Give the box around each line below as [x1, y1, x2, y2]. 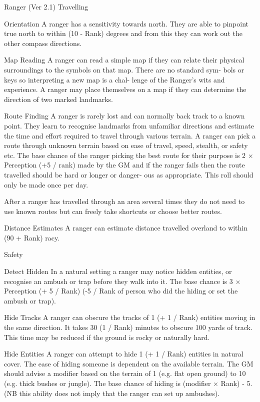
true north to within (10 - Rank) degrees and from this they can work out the [4, 28, 242, 38]
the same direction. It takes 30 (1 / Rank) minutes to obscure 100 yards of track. [4, 322, 252, 332]
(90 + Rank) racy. [4, 232, 60, 242]
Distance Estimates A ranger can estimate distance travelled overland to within [4, 222, 248, 233]
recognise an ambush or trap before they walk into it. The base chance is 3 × [4, 275, 241, 286]
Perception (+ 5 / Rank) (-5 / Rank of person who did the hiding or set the [4, 285, 238, 296]
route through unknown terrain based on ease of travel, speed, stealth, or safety [4, 140, 248, 150]
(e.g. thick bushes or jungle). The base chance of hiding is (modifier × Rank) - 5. [4, 378, 252, 388]
